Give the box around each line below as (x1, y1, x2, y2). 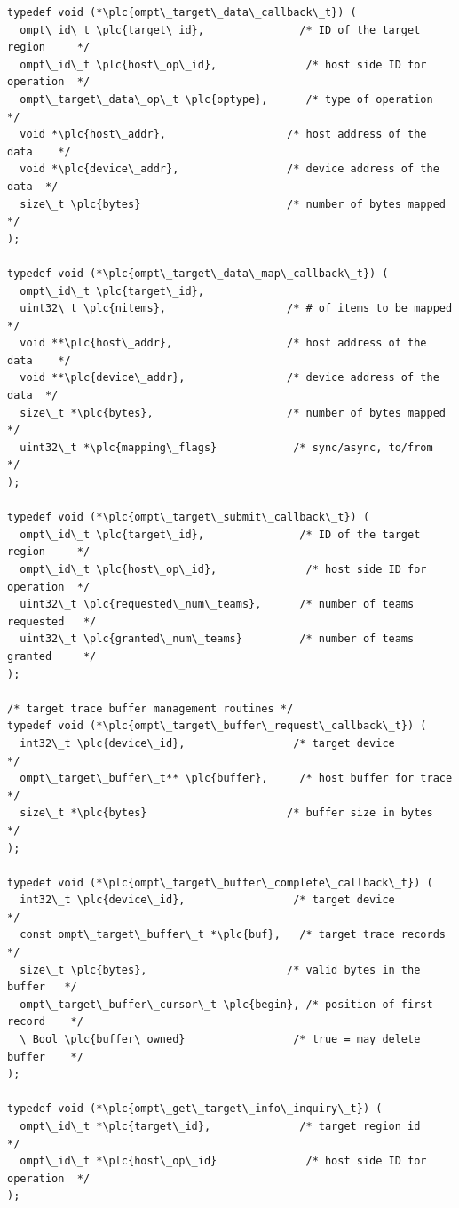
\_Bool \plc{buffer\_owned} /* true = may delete (20, 1033, 421, 1046)
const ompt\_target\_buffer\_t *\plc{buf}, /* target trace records (20, 928, 446, 942)
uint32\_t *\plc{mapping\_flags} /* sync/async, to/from (20, 441, 433, 454)
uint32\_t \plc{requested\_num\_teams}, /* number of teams (20, 598, 415, 611)
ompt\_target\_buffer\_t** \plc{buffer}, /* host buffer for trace (20, 772, 453, 785)
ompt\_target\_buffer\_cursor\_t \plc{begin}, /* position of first (20, 997, 433, 1011)
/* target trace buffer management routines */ (7, 702, 294, 715)
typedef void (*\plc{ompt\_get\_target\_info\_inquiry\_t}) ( (7, 1102, 383, 1116)
